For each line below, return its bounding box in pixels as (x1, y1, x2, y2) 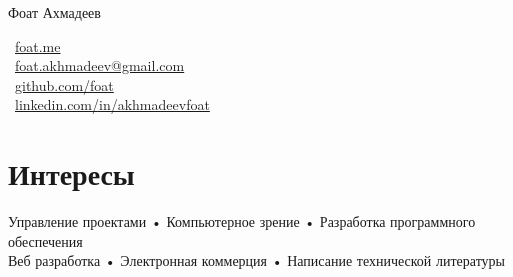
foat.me (15, 35, 61, 56)
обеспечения (8, 230, 83, 251)
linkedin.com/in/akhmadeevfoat (15, 94, 210, 115)
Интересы (8, 153, 135, 194)
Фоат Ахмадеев (8, 2, 101, 22)
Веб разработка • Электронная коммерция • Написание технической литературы (8, 250, 506, 271)
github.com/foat (15, 74, 114, 95)
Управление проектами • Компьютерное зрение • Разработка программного (8, 211, 476, 232)
